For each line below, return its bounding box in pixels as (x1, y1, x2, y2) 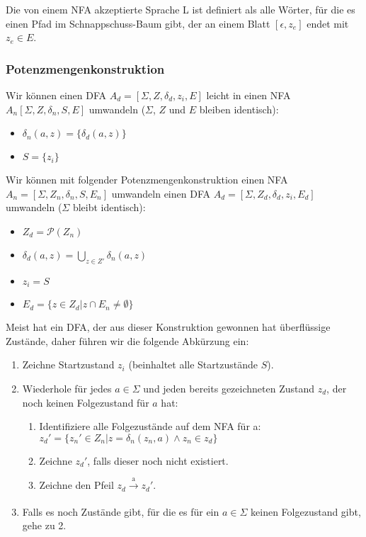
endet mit (307, 16, 349, 30)
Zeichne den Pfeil (39, 477, 114, 492)
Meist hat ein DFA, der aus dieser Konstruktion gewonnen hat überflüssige (6, 320, 331, 334)
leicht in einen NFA (206, 88, 291, 102)
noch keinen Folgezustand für (22, 395, 149, 409)
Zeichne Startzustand (22, 357, 115, 372)
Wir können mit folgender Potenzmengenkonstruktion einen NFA (6, 172, 288, 187)
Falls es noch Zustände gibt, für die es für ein (22, 504, 219, 519)
